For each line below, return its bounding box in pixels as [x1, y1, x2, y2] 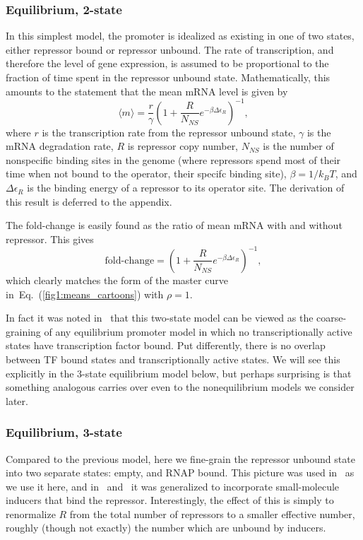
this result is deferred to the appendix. [6, 194, 172, 209]
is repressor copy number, [127, 139, 239, 153]
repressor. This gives [6, 231, 94, 246]
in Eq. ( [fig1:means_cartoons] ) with [6, 286, 164, 301]
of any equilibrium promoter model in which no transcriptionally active [44, 324, 352, 339]
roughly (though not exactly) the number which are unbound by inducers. [6, 520, 326, 535]
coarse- [316, 310, 347, 325]
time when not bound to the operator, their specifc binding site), [6, 166, 287, 181]
